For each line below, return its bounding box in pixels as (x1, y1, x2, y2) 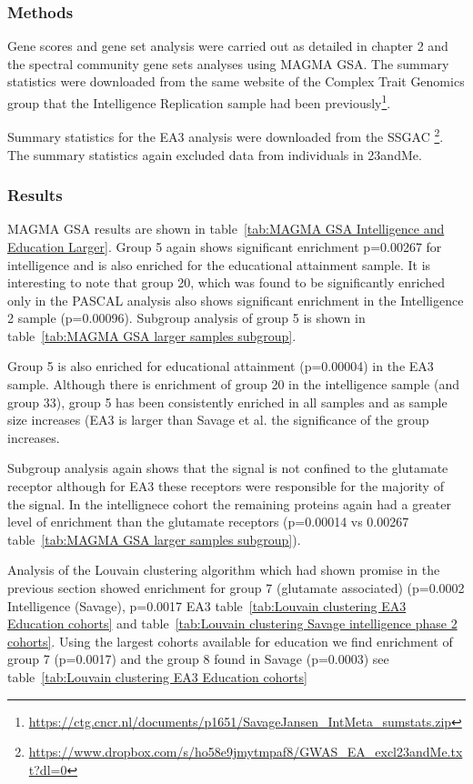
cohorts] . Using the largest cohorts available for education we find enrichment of (7, 631, 453, 650)
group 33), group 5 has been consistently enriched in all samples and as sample (7, 392, 448, 411)
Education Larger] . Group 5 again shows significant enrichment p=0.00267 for (7, 236, 442, 256)
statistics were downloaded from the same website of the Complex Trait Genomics (7, 72, 465, 91)
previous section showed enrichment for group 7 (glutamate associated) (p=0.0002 (7, 578, 465, 597)
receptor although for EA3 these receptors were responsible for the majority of (7, 477, 444, 496)
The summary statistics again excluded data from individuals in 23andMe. (7, 145, 422, 164)
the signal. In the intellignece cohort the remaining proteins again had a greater (7, 494, 452, 513)
